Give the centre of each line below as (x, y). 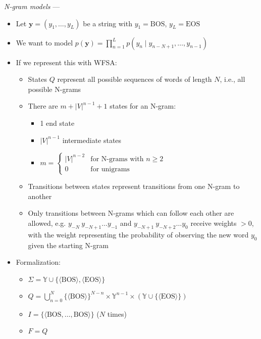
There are (43, 106)
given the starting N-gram (68, 245)
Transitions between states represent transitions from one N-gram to (134, 186)
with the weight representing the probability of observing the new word (138, 234)
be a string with (108, 23)
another (40, 196)
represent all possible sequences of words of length (135, 79)
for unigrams (110, 169)
